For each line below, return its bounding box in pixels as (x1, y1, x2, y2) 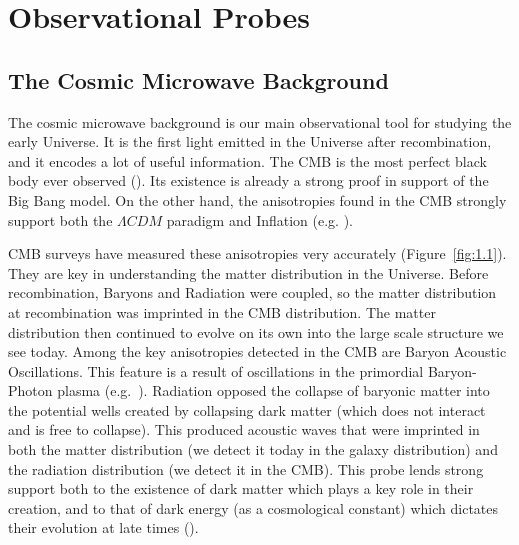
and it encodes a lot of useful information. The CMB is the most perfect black (8, 150, 487, 171)
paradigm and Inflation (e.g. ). (166, 209, 353, 230)
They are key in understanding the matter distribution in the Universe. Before (8, 262, 489, 283)
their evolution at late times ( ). (8, 517, 199, 538)
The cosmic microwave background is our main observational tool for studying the (8, 111, 512, 132)
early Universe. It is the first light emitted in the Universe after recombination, (8, 131, 492, 152)
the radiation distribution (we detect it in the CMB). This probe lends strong (8, 458, 484, 479)
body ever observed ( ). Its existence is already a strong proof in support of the (8, 170, 489, 191)
